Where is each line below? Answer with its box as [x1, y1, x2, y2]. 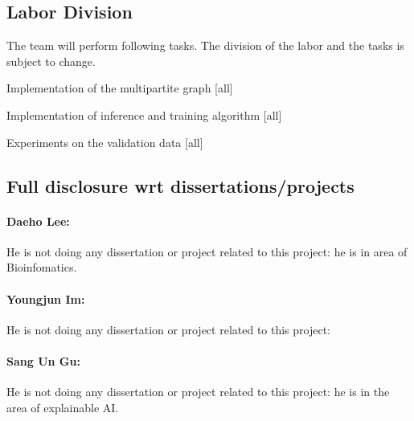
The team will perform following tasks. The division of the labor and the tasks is [6, 37, 404, 54]
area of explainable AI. [6, 399, 119, 415]
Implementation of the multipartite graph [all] [6, 80, 233, 96]
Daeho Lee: [6, 212, 70, 229]
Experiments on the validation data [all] [6, 133, 203, 150]
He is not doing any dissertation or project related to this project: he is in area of [6, 243, 408, 260]
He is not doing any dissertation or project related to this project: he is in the [6, 383, 390, 400]
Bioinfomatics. [6, 259, 77, 276]
